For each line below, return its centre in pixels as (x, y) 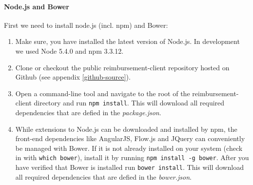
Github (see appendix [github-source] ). (73, 77)
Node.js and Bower (37, 6)
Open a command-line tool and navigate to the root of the (103, 93)
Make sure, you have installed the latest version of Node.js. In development (127, 41)
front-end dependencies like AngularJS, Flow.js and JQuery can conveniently (130, 138)
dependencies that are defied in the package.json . (88, 113)
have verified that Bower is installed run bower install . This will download (129, 167)
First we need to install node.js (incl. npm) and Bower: (86, 25)
